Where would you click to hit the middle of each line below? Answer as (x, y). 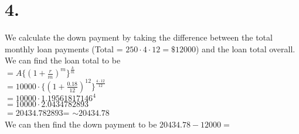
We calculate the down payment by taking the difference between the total (139, 37)
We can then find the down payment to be (81, 124)
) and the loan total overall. (245, 48)
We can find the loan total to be (63, 60)
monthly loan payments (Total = (64, 48)
